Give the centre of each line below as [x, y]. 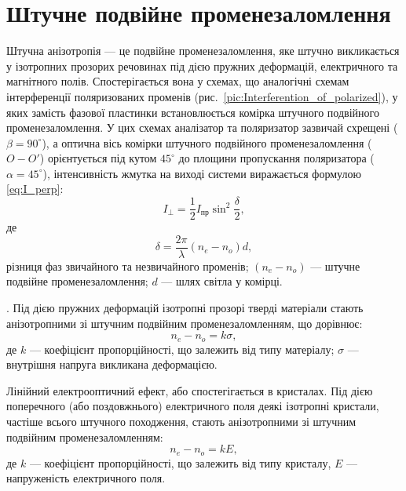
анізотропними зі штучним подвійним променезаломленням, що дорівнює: [185, 323]
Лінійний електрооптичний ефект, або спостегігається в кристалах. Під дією [190, 390]
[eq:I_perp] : [35, 189]
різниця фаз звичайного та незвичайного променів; [128, 266]
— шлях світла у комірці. [222, 281]
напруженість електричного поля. [86, 478]
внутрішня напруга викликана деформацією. [112, 364]
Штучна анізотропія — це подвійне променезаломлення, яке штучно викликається [203, 51]
